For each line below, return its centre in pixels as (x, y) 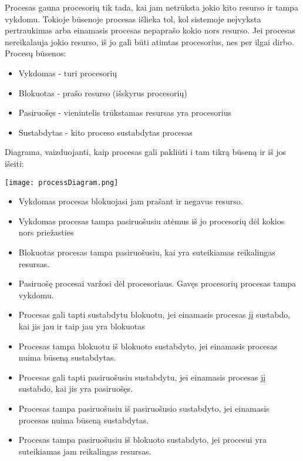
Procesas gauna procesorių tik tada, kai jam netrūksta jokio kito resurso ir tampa (151, 7)
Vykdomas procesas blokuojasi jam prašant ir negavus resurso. (131, 201)
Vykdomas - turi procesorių (68, 73)
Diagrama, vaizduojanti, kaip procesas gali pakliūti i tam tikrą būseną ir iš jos (146, 152)
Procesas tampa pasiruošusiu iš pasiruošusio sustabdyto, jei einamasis (144, 408)
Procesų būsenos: (36, 53)
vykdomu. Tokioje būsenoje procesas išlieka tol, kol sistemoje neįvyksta (133, 18)
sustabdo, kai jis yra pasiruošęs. (76, 388)
